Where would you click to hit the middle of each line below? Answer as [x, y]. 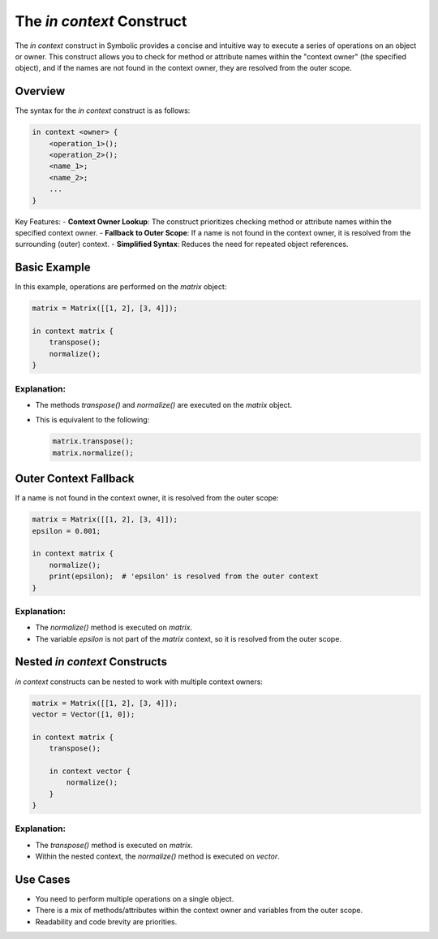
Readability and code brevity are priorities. [106, 921]
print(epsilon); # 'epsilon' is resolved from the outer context [184, 576]
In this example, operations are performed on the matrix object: [121, 287]
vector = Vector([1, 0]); [84, 714]
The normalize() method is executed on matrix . [114, 627]
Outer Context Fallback [75, 479]
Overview [40, 91]
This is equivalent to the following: [92, 420]
